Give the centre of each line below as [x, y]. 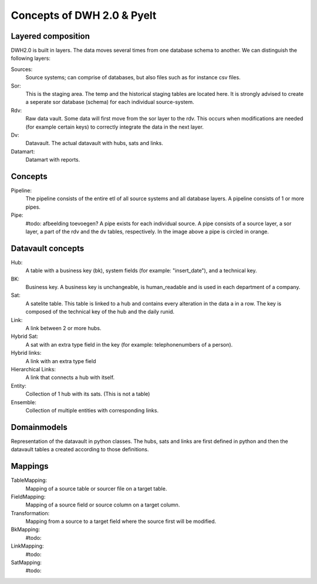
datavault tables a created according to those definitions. [80, 449]
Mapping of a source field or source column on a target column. [103, 505]
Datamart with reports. [53, 160]
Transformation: [30, 513]
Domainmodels [39, 427]
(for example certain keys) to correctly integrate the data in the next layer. [114, 127]
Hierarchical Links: [33, 369]
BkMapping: [26, 529]
